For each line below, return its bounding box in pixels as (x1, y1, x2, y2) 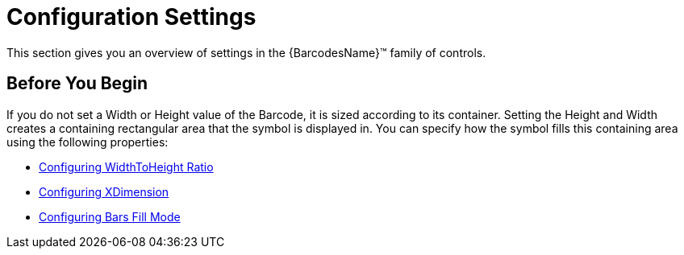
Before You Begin (6, 73, 148, 94)
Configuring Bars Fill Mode (39, 209, 181, 224)
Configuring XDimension (39, 184, 169, 199)
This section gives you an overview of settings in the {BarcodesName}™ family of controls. (6, 45, 486, 60)
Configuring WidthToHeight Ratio (39, 159, 214, 174)
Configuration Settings (6, 3, 256, 31)
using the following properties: (6, 134, 169, 149)
